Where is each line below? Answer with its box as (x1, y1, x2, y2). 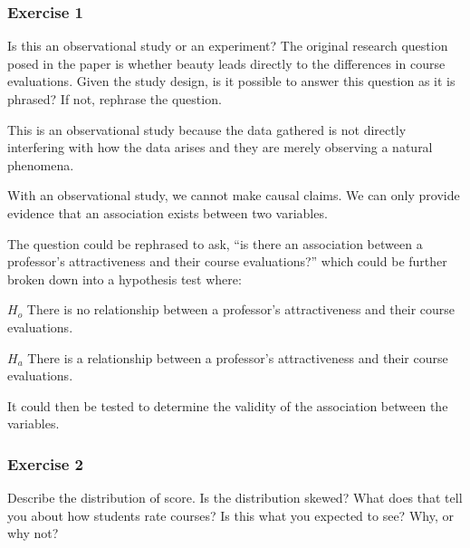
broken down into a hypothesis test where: (7, 269, 242, 288)
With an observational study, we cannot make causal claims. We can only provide (7, 186, 460, 205)
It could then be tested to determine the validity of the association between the (7, 396, 448, 415)
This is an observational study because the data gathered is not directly (7, 120, 407, 139)
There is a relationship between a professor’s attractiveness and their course (27, 348, 448, 367)
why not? (7, 524, 59, 543)
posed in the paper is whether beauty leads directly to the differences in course (7, 53, 446, 72)
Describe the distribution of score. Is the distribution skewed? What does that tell (7, 488, 463, 507)
